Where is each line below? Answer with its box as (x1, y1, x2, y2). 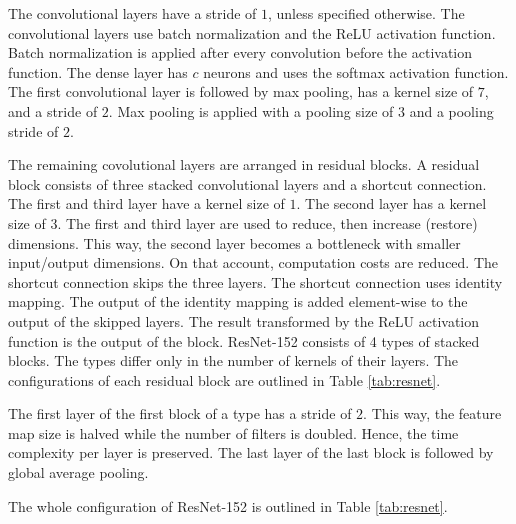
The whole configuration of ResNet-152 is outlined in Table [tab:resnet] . (8, 495, 448, 516)
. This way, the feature (363, 403, 502, 424)
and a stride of (8, 100, 98, 121)
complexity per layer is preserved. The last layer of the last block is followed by (8, 442, 494, 463)
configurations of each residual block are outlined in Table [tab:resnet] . (8, 369, 441, 390)
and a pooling (409, 100, 494, 121)
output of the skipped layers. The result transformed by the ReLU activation (8, 310, 480, 331)
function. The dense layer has (8, 61, 188, 82)
